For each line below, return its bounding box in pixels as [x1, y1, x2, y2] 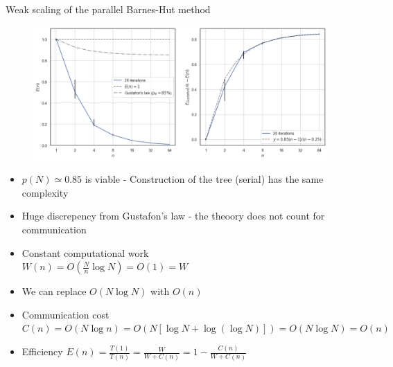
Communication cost [21, 307, 110, 321]
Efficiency [21, 344, 63, 359]
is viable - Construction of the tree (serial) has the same [85, 172, 324, 186]
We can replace [21, 284, 87, 298]
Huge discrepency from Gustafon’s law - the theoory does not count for [21, 208, 325, 223]
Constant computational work [21, 245, 149, 260]
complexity [21, 185, 69, 199]
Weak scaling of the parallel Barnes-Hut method [6, 2, 211, 16]
